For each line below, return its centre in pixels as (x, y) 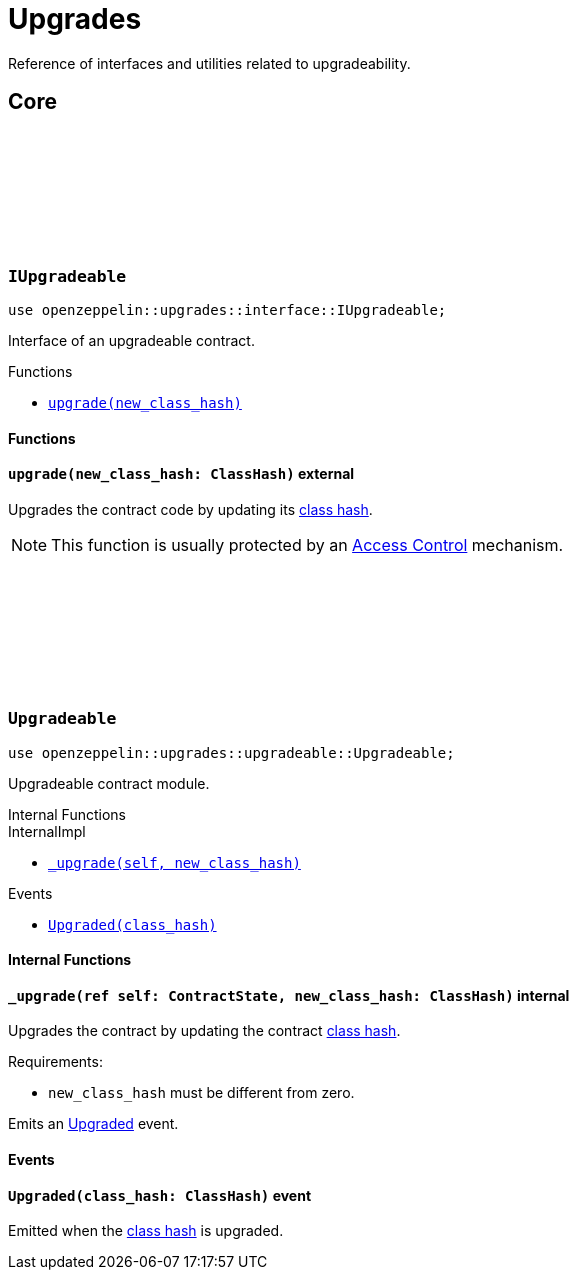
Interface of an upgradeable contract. (131, 340)
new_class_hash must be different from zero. (201, 1093)
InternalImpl (47, 831)
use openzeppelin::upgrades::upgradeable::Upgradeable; (231, 752)
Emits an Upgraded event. (93, 1124)
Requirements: (55, 1062)
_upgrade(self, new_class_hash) (174, 862)
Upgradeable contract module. (109, 783)
